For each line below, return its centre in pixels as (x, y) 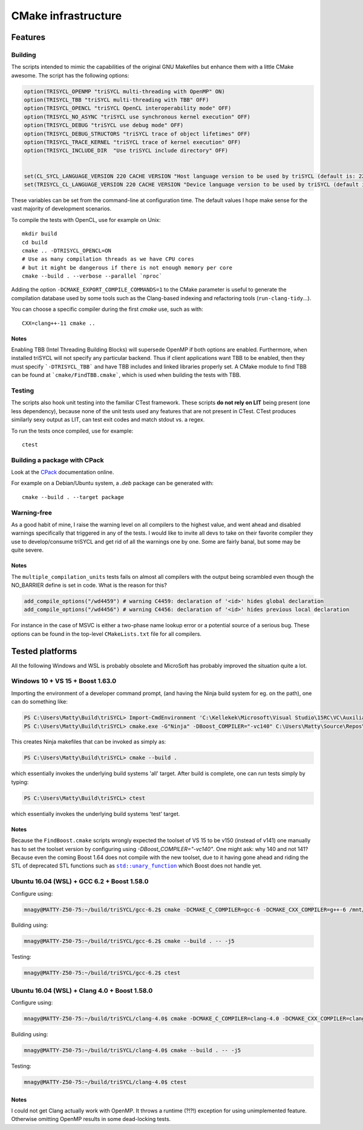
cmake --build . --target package (73, 497)
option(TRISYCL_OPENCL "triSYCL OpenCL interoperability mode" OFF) (128, 108)
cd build (35, 242)
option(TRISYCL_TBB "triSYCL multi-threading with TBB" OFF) (116, 100)
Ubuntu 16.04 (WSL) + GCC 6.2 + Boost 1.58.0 (80, 881)
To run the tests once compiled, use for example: (72, 431)
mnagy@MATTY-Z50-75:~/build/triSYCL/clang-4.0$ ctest (105, 1082)
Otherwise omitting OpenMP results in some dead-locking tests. (91, 1119)
